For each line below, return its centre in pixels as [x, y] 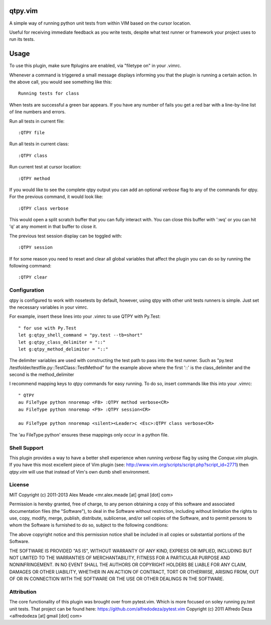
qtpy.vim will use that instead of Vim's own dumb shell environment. [80, 472]
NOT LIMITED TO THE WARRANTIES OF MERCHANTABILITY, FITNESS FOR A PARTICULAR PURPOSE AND [120, 558]
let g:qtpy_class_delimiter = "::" [62, 342]
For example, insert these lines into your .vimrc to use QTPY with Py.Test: [85, 316]
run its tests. [22, 39]
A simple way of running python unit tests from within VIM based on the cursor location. [100, 23]
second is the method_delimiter [42, 375]
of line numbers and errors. [38, 112]
